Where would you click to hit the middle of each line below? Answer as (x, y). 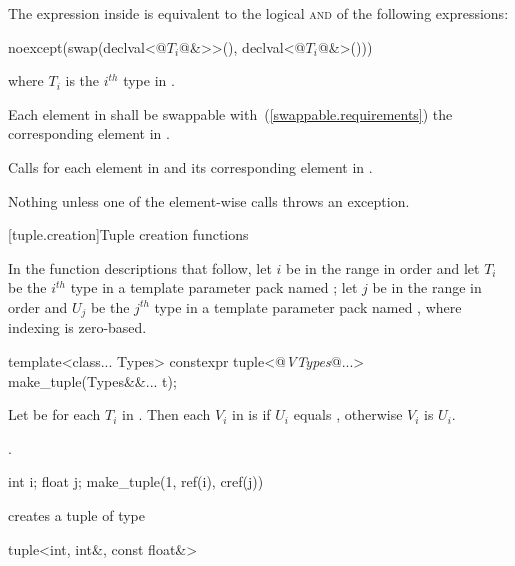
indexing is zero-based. (77, 327)
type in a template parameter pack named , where (308, 306)
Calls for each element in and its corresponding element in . (190, 166)
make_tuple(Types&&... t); (92, 380)
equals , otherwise (348, 414)
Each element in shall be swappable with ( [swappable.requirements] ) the (230, 113)
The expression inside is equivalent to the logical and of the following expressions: (258, 13)
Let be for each (54, 414)
